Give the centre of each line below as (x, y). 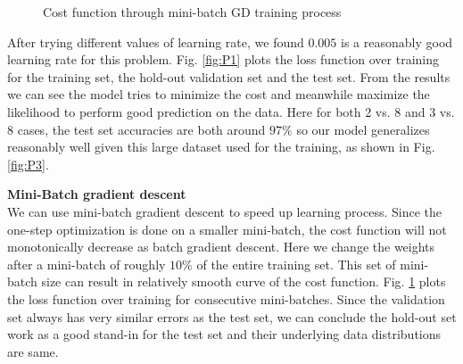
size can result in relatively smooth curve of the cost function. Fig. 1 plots (244, 281)
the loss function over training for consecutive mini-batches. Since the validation (226, 298)
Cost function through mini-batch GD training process (192, 12)
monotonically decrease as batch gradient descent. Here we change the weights (221, 247)
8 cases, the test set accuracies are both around (136, 129)
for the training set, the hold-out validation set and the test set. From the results (229, 76)
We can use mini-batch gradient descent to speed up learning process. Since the (224, 211)
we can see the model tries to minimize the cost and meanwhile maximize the (219, 94)
